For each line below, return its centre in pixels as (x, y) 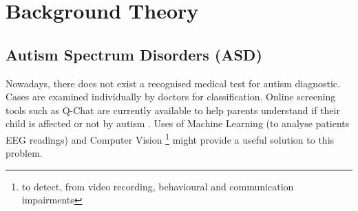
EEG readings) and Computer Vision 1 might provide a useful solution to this (170, 138)
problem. (24, 153)
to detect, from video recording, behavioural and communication (158, 186)
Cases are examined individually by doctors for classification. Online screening (171, 97)
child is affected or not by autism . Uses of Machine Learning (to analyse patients (178, 123)
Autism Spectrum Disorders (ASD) (134, 54)
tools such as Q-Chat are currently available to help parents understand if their (173, 110)
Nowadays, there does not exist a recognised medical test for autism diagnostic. (173, 83)
